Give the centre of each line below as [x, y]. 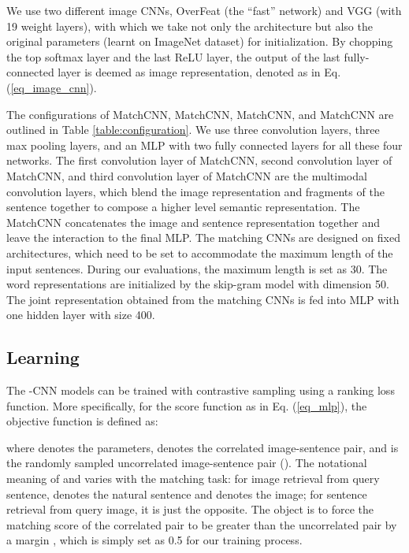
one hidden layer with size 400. [81, 315]
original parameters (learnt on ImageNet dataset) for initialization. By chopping [200, 41]
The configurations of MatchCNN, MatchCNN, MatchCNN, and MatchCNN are [200, 114]
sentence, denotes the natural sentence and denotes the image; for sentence [187, 494]
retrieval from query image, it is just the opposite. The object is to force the [190, 509]
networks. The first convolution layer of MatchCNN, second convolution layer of [199, 160]
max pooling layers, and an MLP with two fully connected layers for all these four [204, 145]
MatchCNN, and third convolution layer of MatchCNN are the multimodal [187, 175]
